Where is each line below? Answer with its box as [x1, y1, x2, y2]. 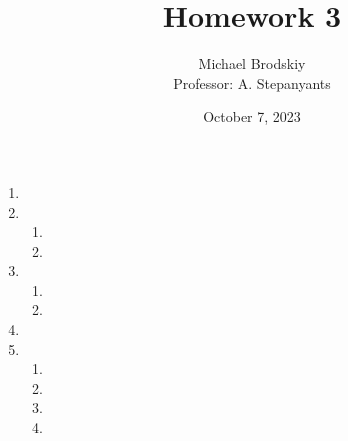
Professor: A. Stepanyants [173, 72, 331, 93]
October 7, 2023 [203, 106, 301, 127]
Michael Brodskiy [198, 53, 306, 74]
